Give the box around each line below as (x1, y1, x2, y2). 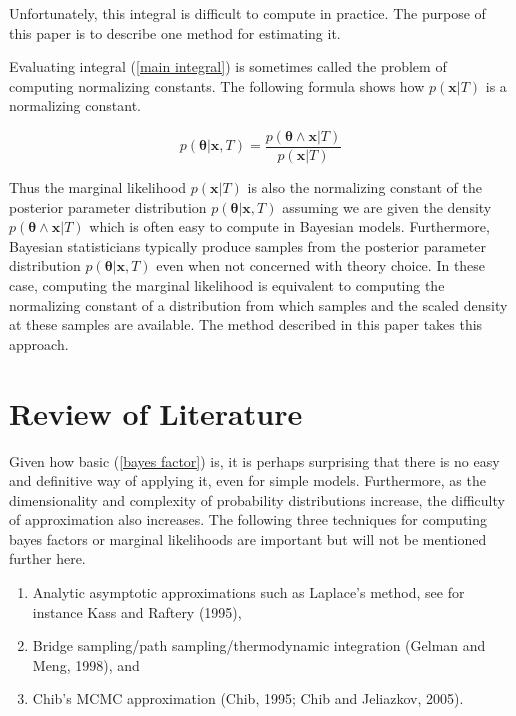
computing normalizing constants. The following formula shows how (9, 75, 425, 96)
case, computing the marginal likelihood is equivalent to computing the (9, 275, 445, 295)
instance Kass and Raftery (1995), (32, 601, 242, 622)
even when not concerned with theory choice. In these (156, 255, 486, 276)
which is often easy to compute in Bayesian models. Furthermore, (89, 216, 490, 237)
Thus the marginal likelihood (9, 177, 187, 198)
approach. (9, 333, 69, 354)
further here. (9, 548, 86, 569)
